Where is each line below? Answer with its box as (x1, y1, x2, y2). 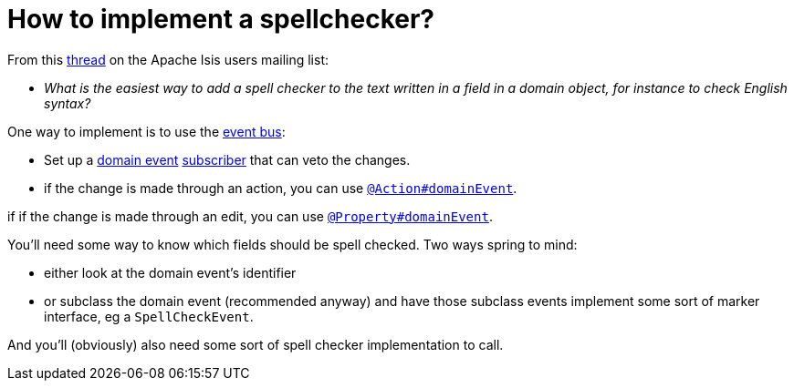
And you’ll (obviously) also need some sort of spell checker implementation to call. (7, 336, 504, 352)
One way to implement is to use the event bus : (7, 123, 286, 139)
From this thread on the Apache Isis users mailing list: (7, 51, 329, 67)
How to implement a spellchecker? (7, 4, 435, 35)
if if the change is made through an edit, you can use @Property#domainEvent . (7, 208, 493, 224)
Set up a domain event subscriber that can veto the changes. (44, 151, 411, 168)
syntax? (44, 95, 91, 111)
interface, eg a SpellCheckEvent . (44, 308, 254, 324)
